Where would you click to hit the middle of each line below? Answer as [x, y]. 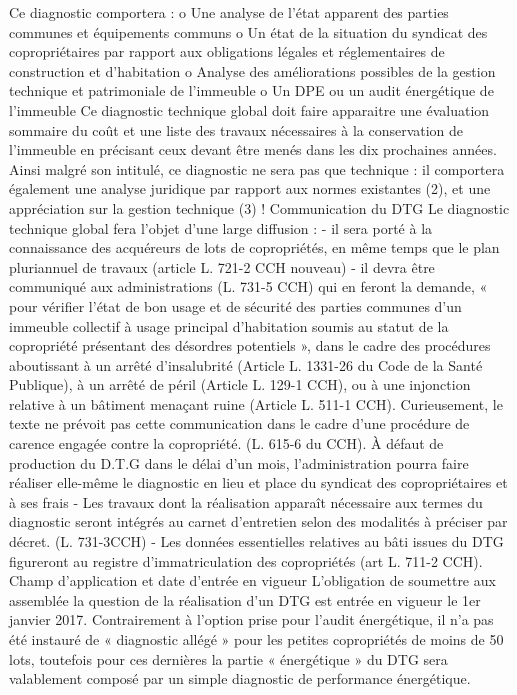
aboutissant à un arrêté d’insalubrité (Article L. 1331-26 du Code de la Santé [246, 364]
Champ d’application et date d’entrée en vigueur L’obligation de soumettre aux [252, 580]
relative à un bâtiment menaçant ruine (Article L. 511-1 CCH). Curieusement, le [256, 403]
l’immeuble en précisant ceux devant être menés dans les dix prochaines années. [253, 149]
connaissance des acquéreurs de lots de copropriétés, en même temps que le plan [254, 247]
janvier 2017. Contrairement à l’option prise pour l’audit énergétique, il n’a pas [251, 619]
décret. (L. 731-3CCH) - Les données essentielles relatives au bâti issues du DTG [256, 541]
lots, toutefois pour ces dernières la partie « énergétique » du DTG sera [228, 658]
